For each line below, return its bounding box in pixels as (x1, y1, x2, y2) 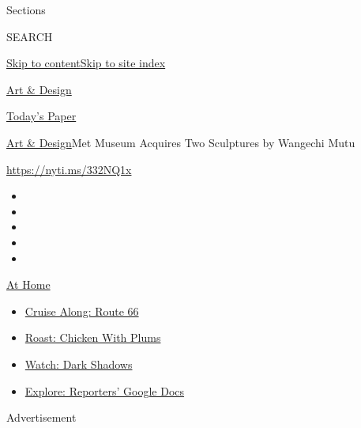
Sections (6, 2, 46, 17)
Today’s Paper (6, 108, 77, 124)
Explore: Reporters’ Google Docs (24, 382, 185, 399)
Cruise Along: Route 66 (24, 302, 139, 319)
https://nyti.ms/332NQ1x (6, 161, 132, 177)
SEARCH (6, 28, 53, 44)
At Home (6, 276, 51, 293)
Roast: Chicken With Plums (24, 329, 161, 346)
